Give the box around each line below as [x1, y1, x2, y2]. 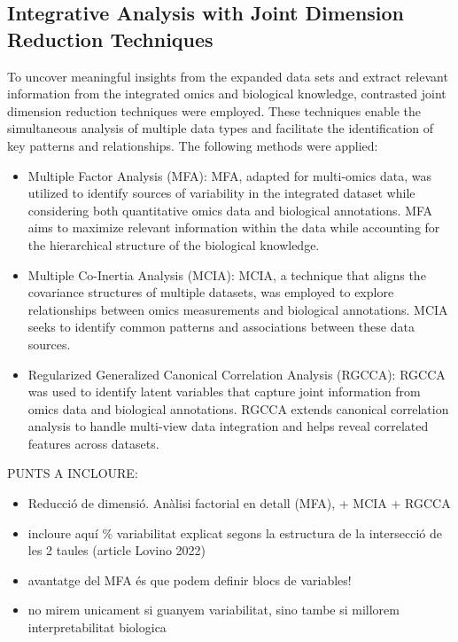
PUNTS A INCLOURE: [7, 464, 138, 482]
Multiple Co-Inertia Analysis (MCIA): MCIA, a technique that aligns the [27, 265, 426, 284]
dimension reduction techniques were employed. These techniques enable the [7, 101, 422, 120]
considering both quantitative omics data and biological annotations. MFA [27, 200, 433, 219]
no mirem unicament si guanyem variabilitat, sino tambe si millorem [27, 600, 400, 619]
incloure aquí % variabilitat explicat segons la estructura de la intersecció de [27, 523, 442, 542]
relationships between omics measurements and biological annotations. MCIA [27, 300, 448, 318]
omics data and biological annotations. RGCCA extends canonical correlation [27, 399, 449, 418]
